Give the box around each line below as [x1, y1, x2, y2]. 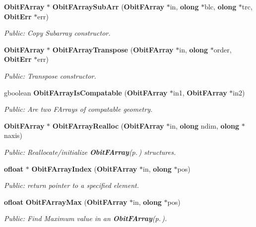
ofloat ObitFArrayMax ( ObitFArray [4, 196, 128, 207]
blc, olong [204, 1, 237, 11]
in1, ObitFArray [173, 87, 227, 97]
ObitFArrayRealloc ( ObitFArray [52, 120, 164, 131]
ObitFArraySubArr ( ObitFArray [52, 1, 165, 11]
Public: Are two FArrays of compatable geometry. [4, 104, 153, 114]
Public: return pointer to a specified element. [4, 180, 139, 190]
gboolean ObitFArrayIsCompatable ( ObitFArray [4, 87, 168, 97]
